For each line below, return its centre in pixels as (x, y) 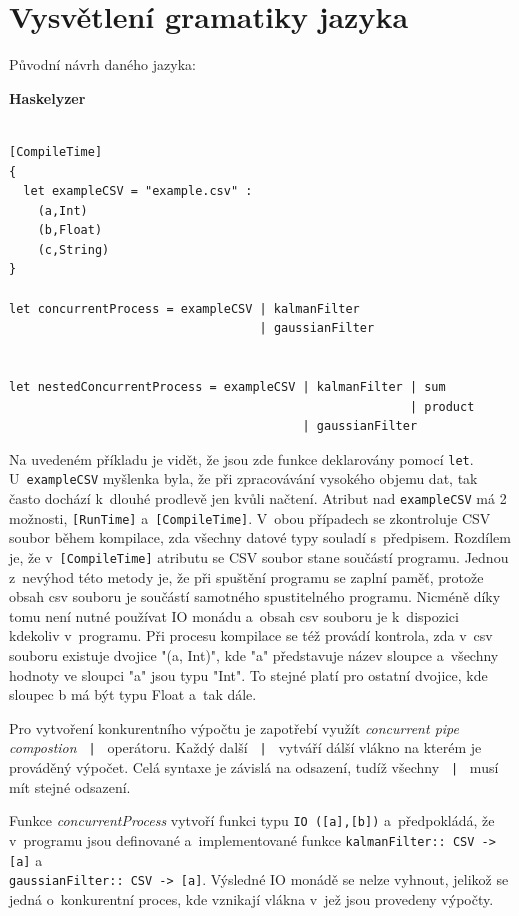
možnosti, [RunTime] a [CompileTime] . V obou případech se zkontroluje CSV (250, 517)
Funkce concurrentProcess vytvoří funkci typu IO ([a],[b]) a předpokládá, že (252, 820)
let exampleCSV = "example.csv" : (138, 191)
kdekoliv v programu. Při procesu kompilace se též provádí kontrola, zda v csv (251, 635)
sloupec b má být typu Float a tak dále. (133, 694)
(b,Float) (70, 230)
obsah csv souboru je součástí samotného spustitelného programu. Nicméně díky (255, 596)
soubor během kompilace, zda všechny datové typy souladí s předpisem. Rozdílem (260, 537)
